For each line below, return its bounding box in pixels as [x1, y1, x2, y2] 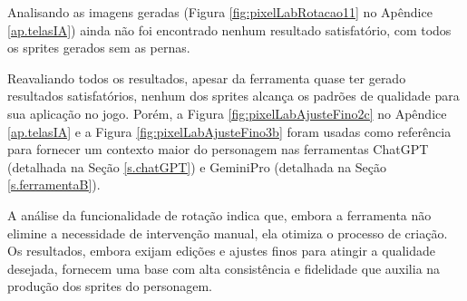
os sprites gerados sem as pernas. [7, 38, 190, 57]
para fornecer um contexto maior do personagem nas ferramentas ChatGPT [7, 140, 429, 159]
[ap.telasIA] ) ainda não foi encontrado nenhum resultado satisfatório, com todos [7, 20, 452, 39]
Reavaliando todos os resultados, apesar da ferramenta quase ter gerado [7, 68, 406, 87]
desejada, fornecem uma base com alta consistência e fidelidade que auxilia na [7, 258, 441, 277]
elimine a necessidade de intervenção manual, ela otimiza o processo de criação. [7, 223, 448, 242]
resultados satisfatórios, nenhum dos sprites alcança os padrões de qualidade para [7, 86, 460, 105]
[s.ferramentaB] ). [7, 175, 101, 194]
